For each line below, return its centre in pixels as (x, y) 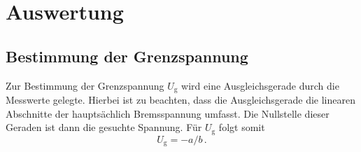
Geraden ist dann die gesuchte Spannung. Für (104, 127)
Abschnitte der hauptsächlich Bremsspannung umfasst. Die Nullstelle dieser (168, 113)
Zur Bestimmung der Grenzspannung (85, 85)
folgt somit (242, 127)
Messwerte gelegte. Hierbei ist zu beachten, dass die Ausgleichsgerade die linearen (180, 100)
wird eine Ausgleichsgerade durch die (260, 85)
